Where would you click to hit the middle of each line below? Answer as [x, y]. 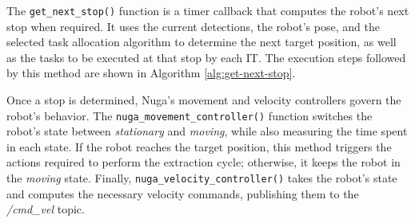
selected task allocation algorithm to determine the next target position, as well [202, 42]
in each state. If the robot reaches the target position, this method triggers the [199, 146]
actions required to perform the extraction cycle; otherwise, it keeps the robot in [204, 162]
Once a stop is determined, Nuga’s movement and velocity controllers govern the [204, 100]
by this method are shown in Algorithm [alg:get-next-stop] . [151, 73]
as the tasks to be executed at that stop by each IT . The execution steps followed [206, 57]
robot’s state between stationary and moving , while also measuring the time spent [207, 131]
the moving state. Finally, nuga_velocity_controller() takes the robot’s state [202, 178]
